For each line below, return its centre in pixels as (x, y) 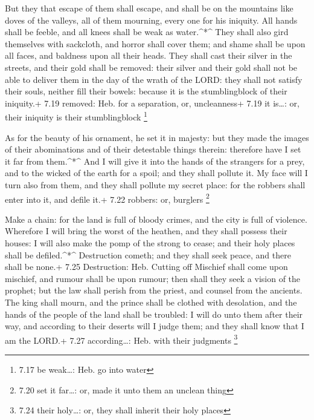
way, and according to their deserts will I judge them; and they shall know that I (155, 326)
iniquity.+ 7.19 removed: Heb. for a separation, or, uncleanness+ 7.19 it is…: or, (152, 103)
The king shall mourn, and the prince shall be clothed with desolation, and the (151, 302)
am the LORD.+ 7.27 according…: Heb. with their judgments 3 (121, 339)
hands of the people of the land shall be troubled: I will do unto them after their (154, 314)
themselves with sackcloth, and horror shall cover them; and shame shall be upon (155, 43)
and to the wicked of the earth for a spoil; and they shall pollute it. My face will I (156, 173)
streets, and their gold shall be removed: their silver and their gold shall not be (151, 67)
